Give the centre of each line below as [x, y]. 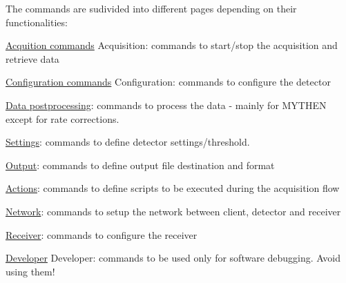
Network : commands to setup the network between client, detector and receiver [173, 211]
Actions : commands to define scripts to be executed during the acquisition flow [173, 188]
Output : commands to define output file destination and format [140, 165]
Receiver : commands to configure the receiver [102, 234]
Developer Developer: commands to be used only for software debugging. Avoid [173, 258]
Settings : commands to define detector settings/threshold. [128, 142]
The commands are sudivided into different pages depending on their [151, 8]
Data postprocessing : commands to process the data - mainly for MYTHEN [166, 105]
